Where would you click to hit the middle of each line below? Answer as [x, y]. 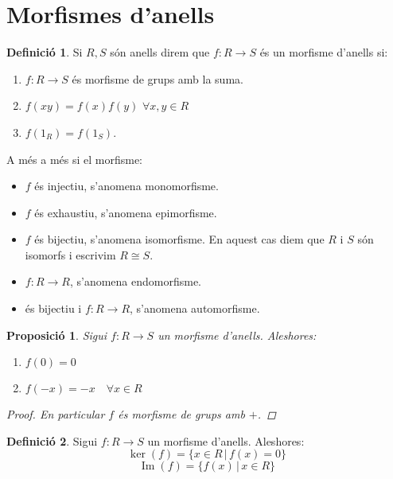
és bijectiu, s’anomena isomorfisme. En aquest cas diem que [179, 239]
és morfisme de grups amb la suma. [158, 78]
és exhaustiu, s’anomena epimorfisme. [126, 212]
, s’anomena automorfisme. [195, 308]
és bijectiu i [53, 308]
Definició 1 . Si [45, 52]
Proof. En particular [56, 414]
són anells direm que [160, 52]
